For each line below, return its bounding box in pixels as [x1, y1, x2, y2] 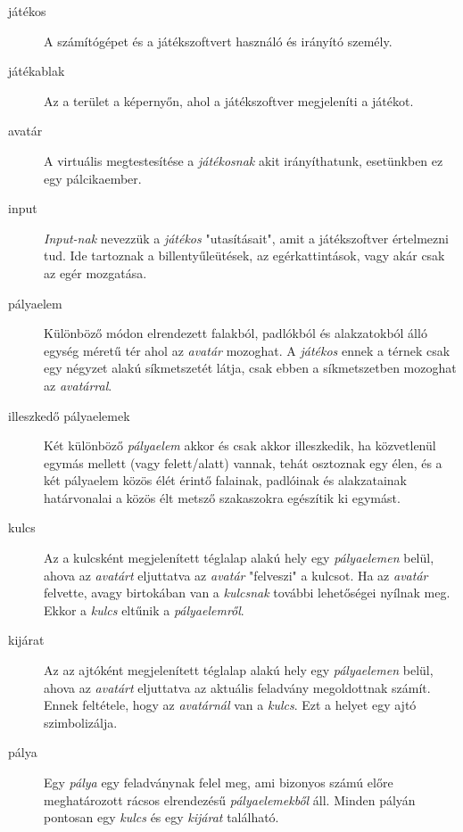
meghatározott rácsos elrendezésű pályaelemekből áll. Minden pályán [44, 790, 416, 809]
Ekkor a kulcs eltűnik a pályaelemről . [44, 600, 244, 619]
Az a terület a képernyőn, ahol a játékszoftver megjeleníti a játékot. [44, 91, 414, 110]
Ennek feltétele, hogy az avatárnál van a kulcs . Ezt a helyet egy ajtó [44, 696, 417, 714]
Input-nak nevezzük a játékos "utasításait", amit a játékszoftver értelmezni [44, 228, 449, 247]
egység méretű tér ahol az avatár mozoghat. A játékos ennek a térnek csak [44, 341, 451, 359]
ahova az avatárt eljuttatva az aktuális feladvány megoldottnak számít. [44, 678, 431, 696]
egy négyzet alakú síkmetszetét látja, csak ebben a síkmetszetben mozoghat [44, 358, 457, 377]
